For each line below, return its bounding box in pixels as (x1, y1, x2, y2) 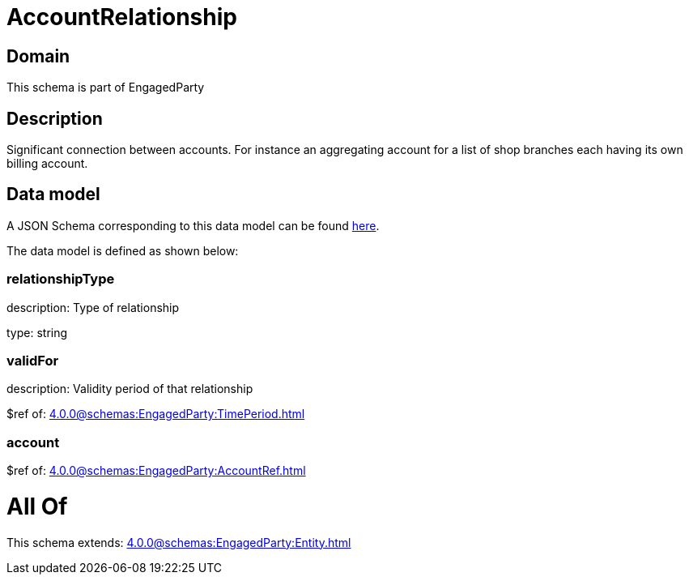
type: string (6, 325, 68, 340)
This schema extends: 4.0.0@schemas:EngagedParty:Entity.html (6, 535, 351, 549)
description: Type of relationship (6, 300, 180, 314)
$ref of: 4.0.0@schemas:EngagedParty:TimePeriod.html (6, 407, 305, 421)
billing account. (6, 156, 88, 171)
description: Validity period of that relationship (6, 382, 253, 396)
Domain (6, 45, 70, 66)
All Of (6, 492, 68, 520)
